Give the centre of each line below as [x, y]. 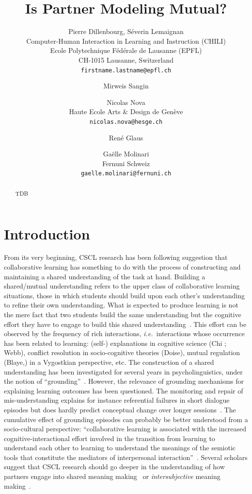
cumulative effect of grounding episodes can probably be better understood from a [126, 419]
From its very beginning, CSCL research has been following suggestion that [116, 257]
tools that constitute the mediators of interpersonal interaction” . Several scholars [126, 457]
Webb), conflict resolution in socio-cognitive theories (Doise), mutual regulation [122, 352]
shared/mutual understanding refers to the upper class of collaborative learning [122, 286]
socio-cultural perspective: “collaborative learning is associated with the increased [125, 429]
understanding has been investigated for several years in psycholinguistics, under [123, 371]
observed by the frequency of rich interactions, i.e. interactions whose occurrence [124, 333]
